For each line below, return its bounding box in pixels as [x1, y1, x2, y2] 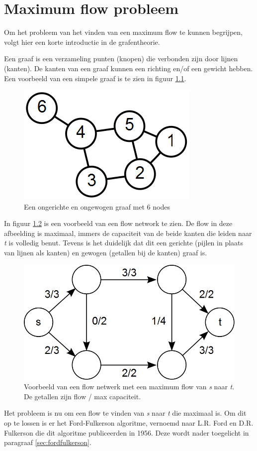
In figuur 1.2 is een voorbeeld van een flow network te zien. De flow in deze [4, 218, 233, 228]
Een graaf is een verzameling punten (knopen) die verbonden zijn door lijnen [4, 53, 238, 64]
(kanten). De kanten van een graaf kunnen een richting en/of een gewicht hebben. [4, 63, 253, 73]
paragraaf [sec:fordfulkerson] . [4, 437, 91, 448]
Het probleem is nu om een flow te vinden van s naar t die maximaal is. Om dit [4, 408, 247, 418]
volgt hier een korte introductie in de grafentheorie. [4, 36, 160, 47]
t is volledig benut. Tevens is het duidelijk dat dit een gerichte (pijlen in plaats [4, 237, 244, 248]
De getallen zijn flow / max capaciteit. [24, 391, 141, 401]
